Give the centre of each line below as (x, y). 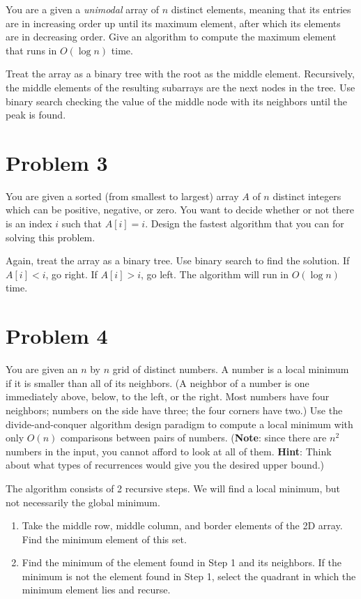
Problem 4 (57, 336)
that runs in (31, 50)
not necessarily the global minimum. (83, 502)
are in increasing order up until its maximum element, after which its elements (173, 23)
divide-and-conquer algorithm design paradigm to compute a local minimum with (179, 424)
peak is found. (36, 115)
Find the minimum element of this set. (104, 539)
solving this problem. (51, 237)
